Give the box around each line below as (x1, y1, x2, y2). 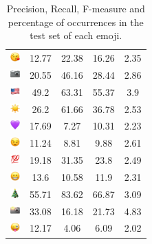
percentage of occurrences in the (8, 14, 144, 29)
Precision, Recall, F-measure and (6, 1, 145, 15)
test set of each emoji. (30, 28, 122, 42)
